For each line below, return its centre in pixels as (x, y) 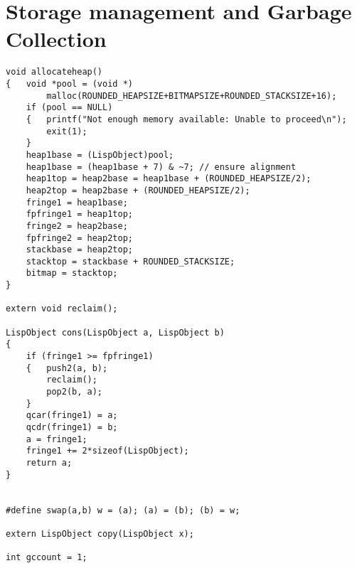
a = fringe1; (57, 439)
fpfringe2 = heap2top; (79, 238)
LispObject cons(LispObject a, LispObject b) (115, 332)
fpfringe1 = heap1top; (79, 214)
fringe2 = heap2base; (77, 226)
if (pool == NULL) (69, 108)
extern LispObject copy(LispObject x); (100, 534)
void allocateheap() (54, 72)
